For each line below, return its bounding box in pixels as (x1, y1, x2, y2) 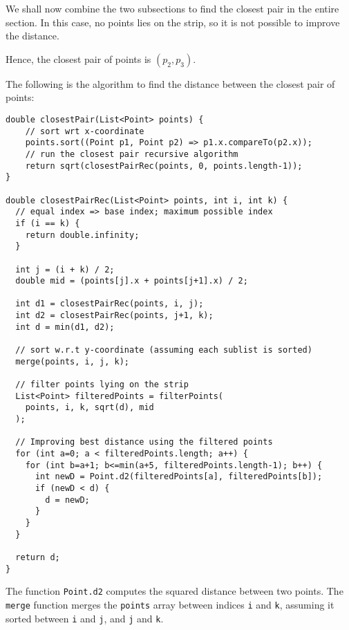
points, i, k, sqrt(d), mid (25, 402, 154, 413)
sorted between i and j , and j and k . (6, 611, 164, 625)
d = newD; (45, 494, 90, 505)
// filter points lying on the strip (15, 380, 189, 390)
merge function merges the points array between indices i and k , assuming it (6, 597, 334, 611)
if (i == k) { (15, 218, 80, 228)
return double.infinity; (25, 230, 140, 240)
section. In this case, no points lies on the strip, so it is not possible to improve (6, 15, 340, 29)
